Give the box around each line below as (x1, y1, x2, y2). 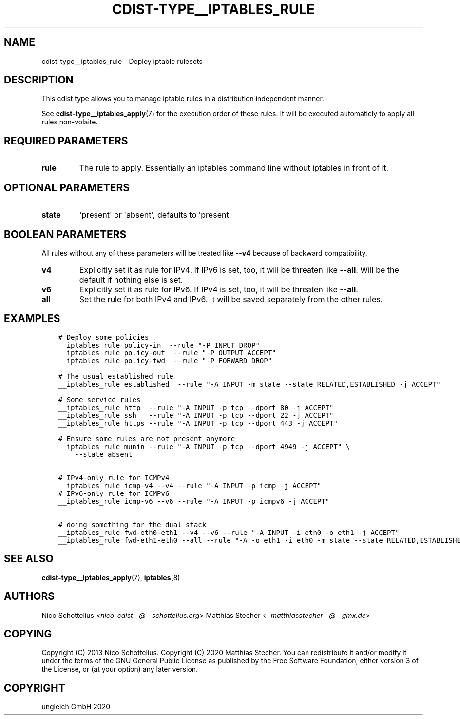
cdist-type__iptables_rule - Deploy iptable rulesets (41, 57, 203, 65)
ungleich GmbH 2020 (41, 702, 111, 711)
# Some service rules (58, 395, 141, 404)
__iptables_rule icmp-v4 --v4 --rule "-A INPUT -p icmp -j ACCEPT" (58, 481, 322, 490)
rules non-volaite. (41, 118, 98, 126)
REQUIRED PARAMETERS (4, 134, 128, 147)
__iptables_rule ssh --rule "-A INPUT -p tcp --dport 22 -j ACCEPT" (58, 411, 334, 419)
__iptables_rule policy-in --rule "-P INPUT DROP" (58, 341, 260, 349)
